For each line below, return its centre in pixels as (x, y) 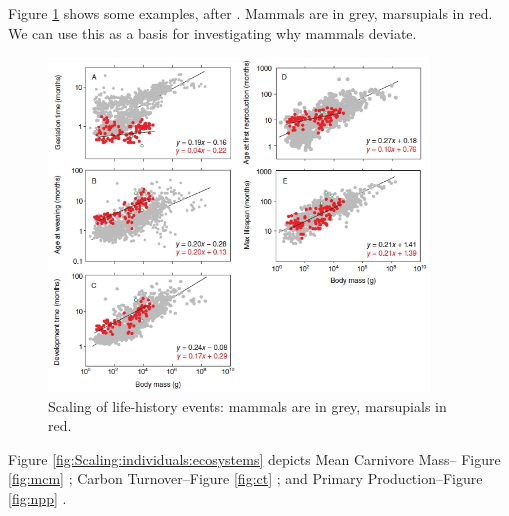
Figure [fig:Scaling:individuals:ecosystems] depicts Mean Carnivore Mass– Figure (254, 458)
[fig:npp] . (37, 497)
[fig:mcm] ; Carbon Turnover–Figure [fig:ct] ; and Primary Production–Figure (245, 478)
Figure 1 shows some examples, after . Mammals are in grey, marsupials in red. (250, 13)
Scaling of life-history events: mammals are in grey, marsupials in (247, 405)
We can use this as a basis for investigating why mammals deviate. (212, 32)
